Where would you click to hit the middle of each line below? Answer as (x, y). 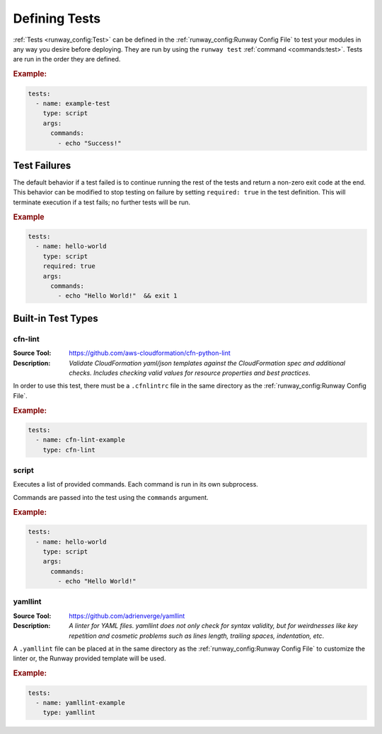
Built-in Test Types (56, 318)
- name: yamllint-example (80, 703)
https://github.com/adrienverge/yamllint (127, 616)
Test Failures (42, 165)
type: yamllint (69, 713)
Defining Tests (57, 18)
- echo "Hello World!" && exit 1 (117, 296)
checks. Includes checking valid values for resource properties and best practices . (190, 373)
